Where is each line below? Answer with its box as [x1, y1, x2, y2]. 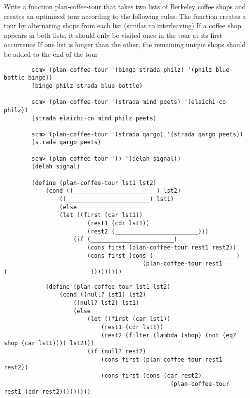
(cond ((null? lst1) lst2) [59, 291, 146, 298]
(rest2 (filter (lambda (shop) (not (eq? [101, 332, 236, 339]
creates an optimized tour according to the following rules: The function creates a [4, 11, 246, 21]
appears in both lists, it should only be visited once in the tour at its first [4, 30, 222, 40]
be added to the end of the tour [4, 49, 98, 59]
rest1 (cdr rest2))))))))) [4, 388, 91, 396]
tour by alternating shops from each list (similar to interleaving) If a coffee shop [4, 20, 241, 31]
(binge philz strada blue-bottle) [31, 82, 143, 89]
